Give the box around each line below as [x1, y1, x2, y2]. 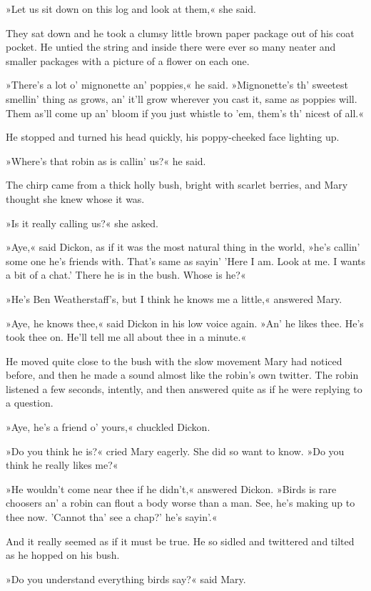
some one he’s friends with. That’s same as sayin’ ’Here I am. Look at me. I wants [6, 253, 366, 268]
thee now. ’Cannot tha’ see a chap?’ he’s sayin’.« [6, 510, 218, 525]
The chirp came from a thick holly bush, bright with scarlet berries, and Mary [6, 177, 348, 192]
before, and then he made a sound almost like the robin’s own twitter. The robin [6, 367, 359, 382]
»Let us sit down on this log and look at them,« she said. [6, 1, 256, 16]
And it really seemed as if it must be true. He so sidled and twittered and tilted [6, 533, 355, 548]
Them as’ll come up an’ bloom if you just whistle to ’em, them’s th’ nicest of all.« [6, 105, 365, 120]
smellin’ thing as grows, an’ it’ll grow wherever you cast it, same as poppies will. [6, 91, 357, 106]
